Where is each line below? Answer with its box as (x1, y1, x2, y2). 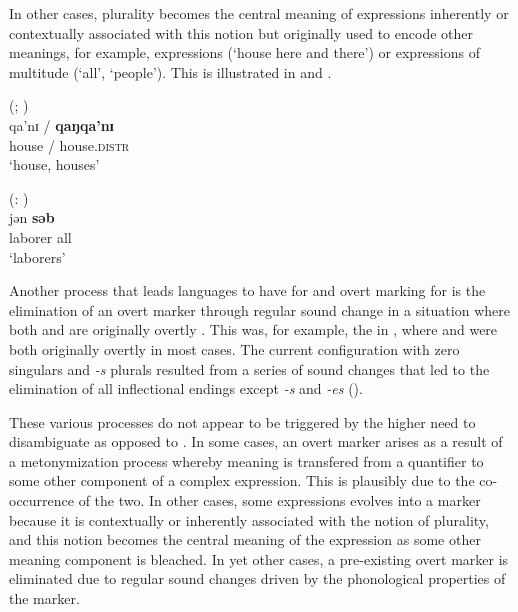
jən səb (9, 207, 55, 228)
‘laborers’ (9, 246, 66, 267)
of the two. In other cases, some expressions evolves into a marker (78, 490, 481, 511)
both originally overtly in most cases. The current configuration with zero (9, 338, 460, 359)
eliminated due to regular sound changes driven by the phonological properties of (9, 568, 506, 589)
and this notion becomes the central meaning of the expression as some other (9, 529, 481, 550)
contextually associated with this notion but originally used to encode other (9, 22, 473, 43)
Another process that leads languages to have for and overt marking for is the (9, 280, 486, 301)
